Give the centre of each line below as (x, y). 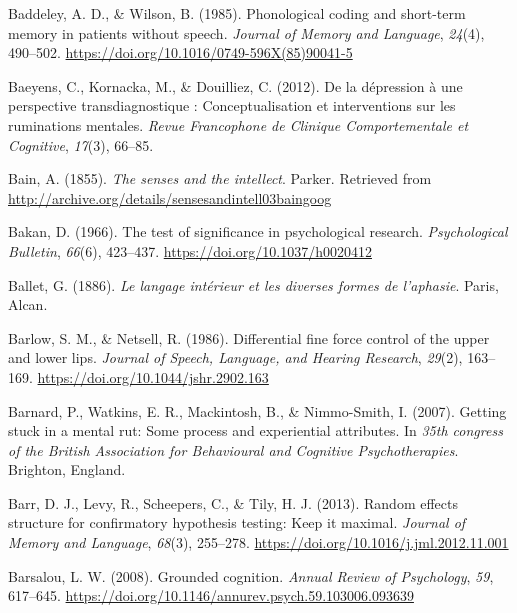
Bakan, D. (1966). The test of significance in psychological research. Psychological (258, 231)
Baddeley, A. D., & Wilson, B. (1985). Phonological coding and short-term (237, 13)
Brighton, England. (67, 469)
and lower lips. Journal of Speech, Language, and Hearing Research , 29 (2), (235, 357)
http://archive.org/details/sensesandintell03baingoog (170, 197)
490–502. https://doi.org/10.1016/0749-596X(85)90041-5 (180, 52)
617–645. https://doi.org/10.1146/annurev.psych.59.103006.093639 (211, 595)
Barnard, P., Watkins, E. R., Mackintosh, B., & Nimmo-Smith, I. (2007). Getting (257, 410)
